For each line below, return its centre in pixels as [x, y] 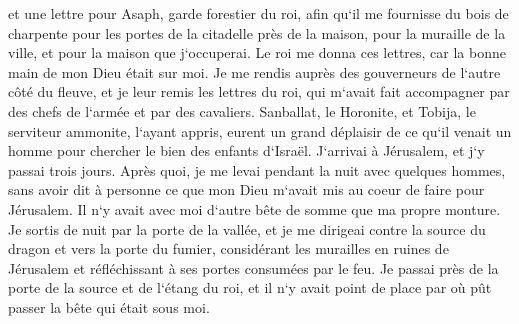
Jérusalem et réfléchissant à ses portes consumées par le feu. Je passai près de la [253, 267]
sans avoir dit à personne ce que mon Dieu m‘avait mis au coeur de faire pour [246, 189]
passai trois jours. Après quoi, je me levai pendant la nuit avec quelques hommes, [257, 169]
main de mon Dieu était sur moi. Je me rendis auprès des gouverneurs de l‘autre [254, 71]
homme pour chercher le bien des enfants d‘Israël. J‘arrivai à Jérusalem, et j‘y [246, 150]
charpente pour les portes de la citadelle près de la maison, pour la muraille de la [257, 32]
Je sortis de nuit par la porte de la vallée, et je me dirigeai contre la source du [247, 228]
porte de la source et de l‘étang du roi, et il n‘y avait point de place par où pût [250, 287]
